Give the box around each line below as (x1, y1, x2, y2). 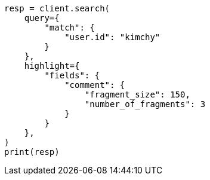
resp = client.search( (4, 4, 110, 13)
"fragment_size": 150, (84, 90, 190, 99)
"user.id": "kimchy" (64, 32, 160, 42)
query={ (24, 13, 60, 23)
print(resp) (4, 147, 60, 157)
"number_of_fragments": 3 (84, 99, 206, 109)
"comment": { (64, 80, 125, 90)
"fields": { (44, 71, 100, 80)
